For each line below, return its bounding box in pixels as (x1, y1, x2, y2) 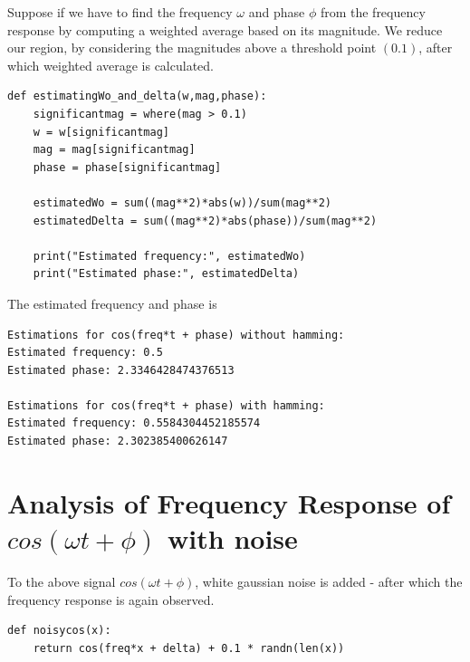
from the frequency (320, 3, 426, 21)
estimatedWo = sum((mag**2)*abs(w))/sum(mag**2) (33, 196, 331, 209)
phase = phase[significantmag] (33, 160, 222, 174)
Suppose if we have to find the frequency (7, 3, 233, 21)
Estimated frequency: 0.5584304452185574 (7, 417, 261, 430)
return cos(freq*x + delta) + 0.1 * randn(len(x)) (33, 641, 345, 655)
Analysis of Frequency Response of (7, 484, 451, 521)
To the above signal (7, 571, 116, 590)
